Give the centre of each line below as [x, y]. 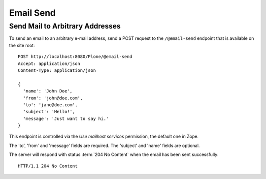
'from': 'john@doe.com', [53, 98]
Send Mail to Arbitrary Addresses [65, 26]
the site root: [22, 45]
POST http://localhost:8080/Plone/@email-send [75, 57]
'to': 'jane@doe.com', [50, 105]
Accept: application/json [49, 63]
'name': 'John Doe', [48, 91]
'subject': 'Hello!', [49, 112]
